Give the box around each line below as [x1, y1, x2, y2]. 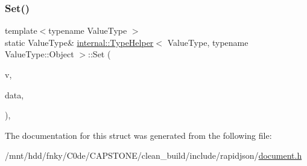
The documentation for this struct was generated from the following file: [5, 129, 272, 141]
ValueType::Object [5, 48, 74, 60]
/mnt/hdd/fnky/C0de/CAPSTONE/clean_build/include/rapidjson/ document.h [5, 149, 302, 162]
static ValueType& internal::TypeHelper [5, 36, 154, 48]
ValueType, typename [167, 36, 248, 48]
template [5, 24, 37, 37]
